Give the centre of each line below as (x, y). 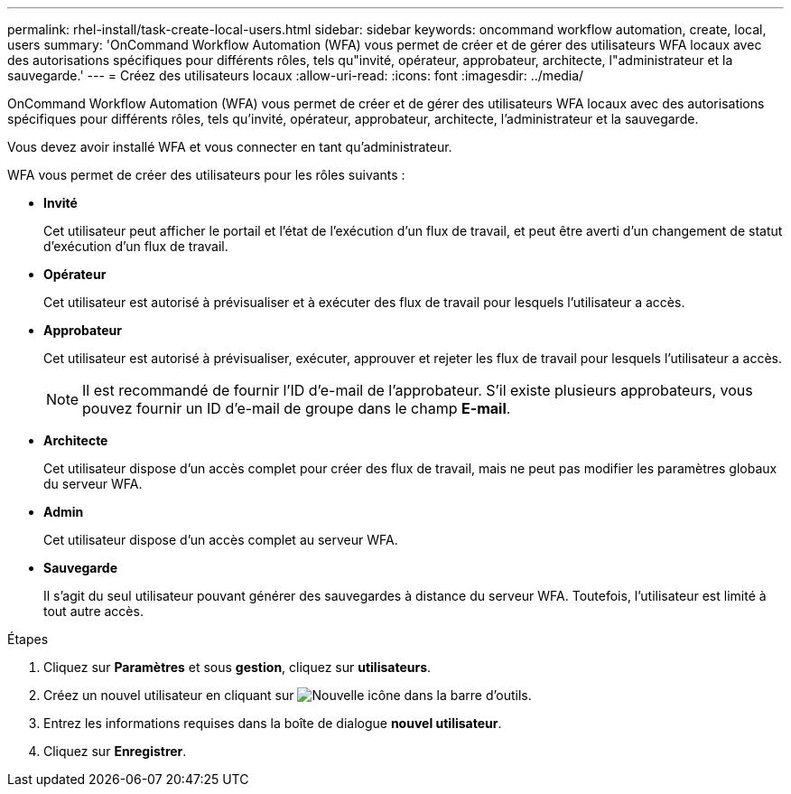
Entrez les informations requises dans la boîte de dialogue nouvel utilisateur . (273, 723)
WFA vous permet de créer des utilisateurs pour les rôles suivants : (206, 175)
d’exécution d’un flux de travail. (136, 246)
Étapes (28, 639)
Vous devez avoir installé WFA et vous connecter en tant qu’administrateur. (230, 147)
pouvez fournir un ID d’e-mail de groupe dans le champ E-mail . (297, 408)
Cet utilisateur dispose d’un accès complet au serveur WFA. (221, 540)
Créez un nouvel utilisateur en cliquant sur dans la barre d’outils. (288, 695)
